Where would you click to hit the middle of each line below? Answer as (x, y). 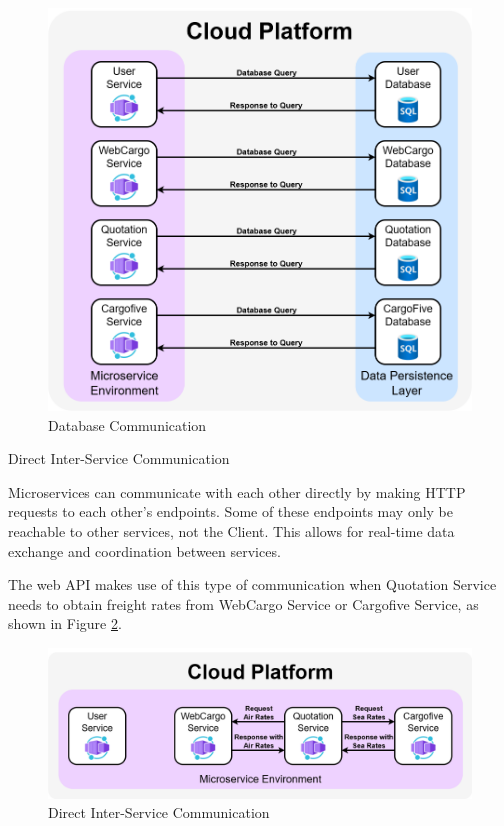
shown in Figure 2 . (65, 623)
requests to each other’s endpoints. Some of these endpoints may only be (231, 511)
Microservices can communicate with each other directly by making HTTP (237, 491)
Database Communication (127, 424)
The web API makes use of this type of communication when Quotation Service (252, 584)
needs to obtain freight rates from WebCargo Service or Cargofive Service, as (243, 603)
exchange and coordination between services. (144, 550)
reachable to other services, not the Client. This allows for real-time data (231, 531)
